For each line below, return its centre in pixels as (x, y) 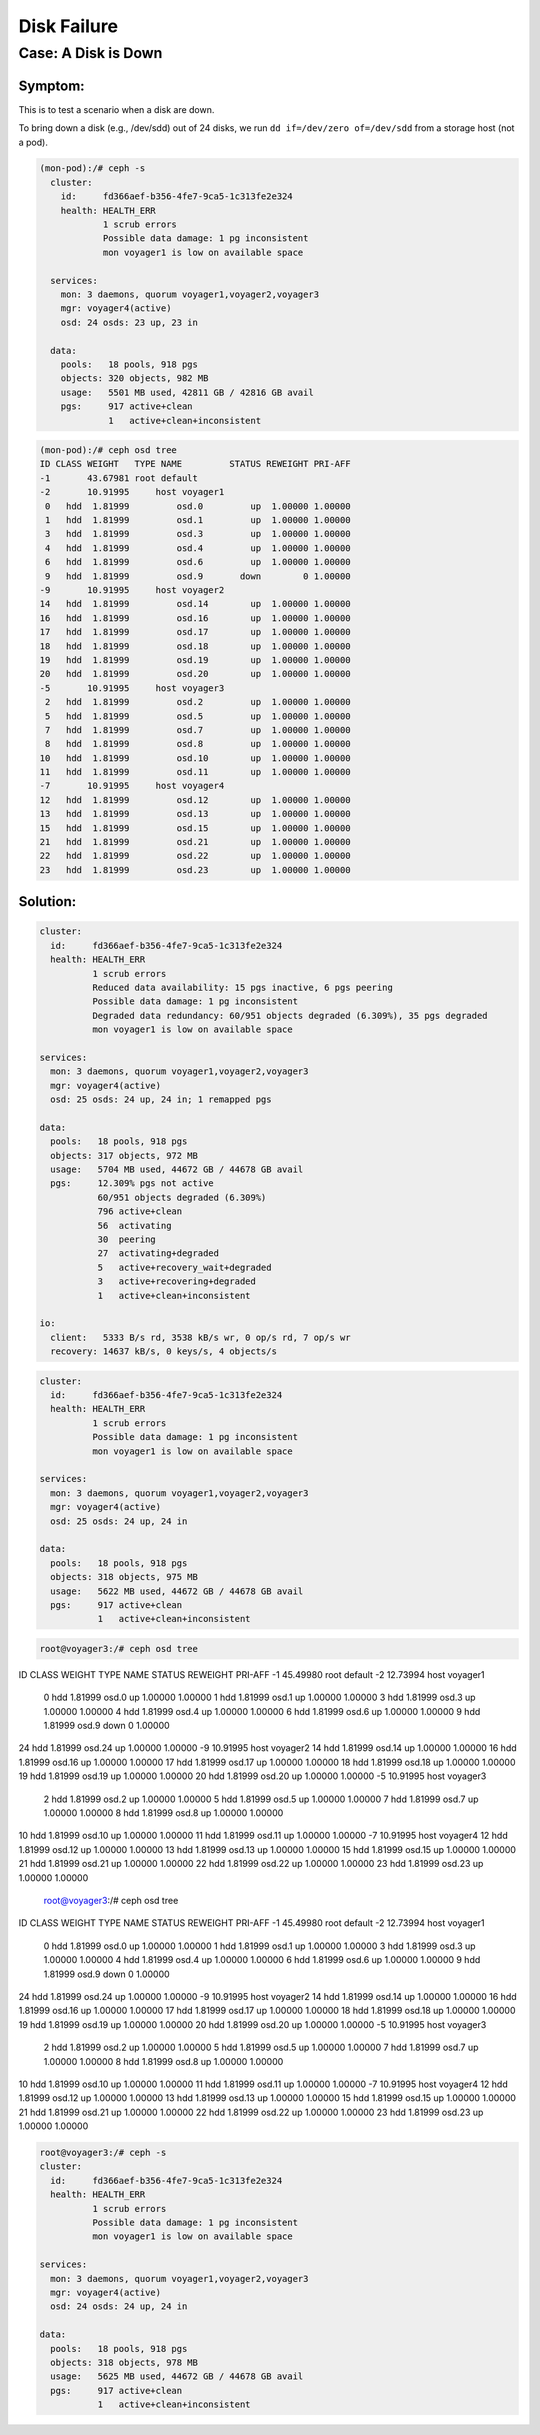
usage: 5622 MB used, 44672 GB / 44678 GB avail (177, 1591)
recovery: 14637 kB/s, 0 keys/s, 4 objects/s (163, 1351)
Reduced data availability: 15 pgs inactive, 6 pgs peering (242, 987)
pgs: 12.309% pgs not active (132, 1183)
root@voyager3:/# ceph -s (103, 2153)
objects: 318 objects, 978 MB (124, 2362)
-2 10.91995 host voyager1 (132, 492)
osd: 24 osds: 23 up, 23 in (129, 322)
